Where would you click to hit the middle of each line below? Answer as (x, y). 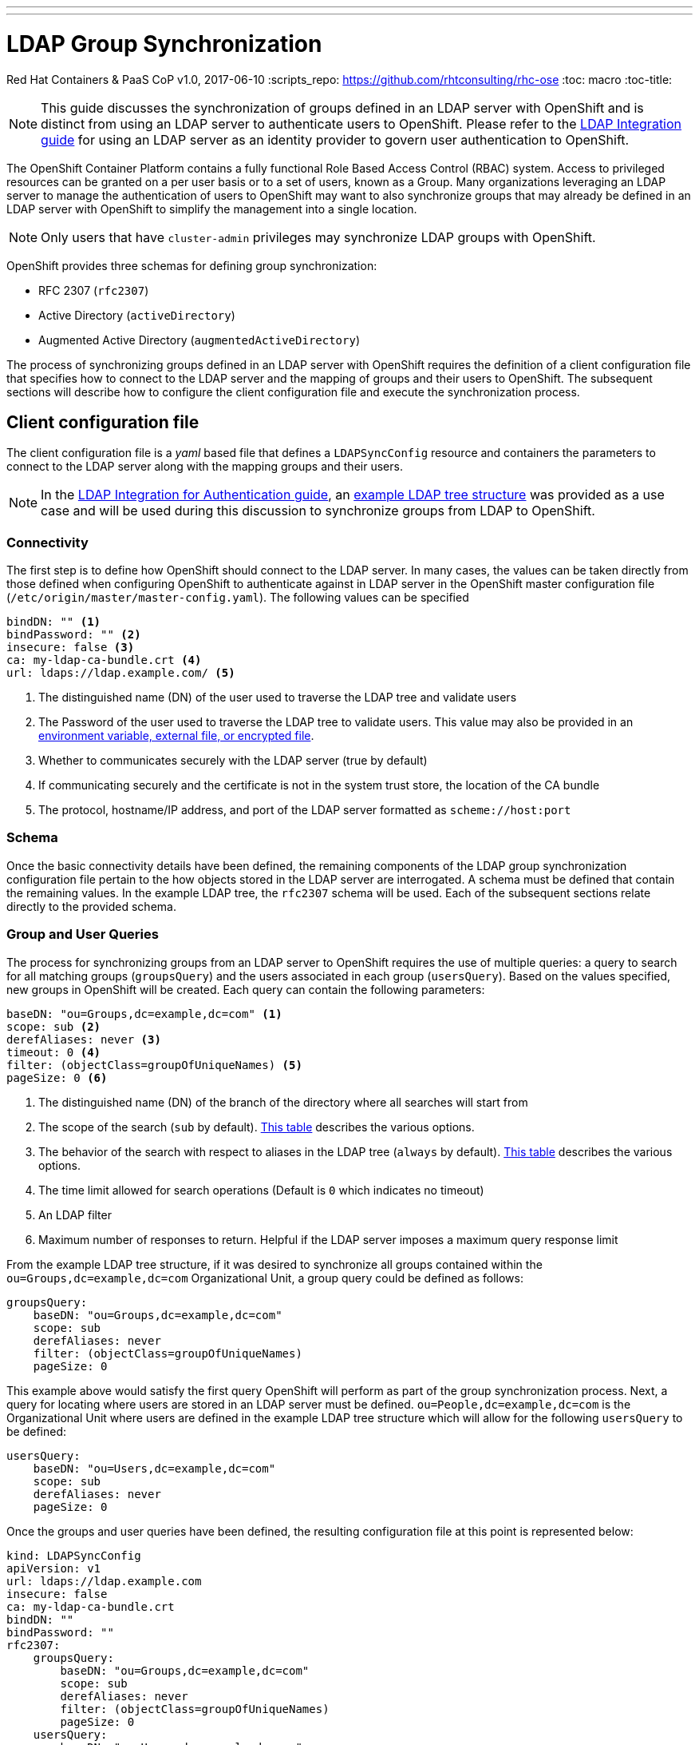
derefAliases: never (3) (84, 1039)
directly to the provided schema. (91, 906)
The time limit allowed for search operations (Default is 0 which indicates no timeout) (261, 1190)
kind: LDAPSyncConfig (74, 1555)
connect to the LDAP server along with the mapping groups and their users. (205, 467)
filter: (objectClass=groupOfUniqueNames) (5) (154, 1065)
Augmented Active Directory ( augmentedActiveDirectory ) (199, 340)
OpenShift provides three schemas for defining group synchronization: (192, 265)
